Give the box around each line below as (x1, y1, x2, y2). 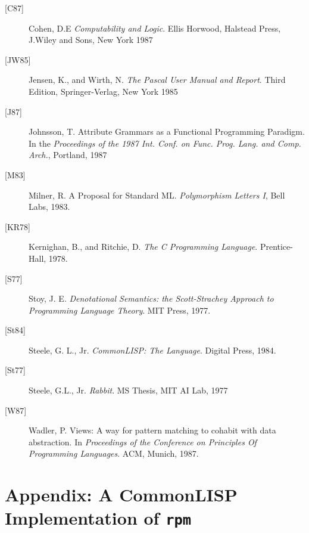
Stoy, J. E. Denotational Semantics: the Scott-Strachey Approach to (29, 292, 274, 305)
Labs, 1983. (29, 200, 70, 213)
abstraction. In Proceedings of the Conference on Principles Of (29, 435, 257, 448)
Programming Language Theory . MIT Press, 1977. (29, 303, 211, 316)
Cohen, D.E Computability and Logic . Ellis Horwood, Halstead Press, (29, 21, 281, 34)
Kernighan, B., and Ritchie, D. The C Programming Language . (29, 240, 258, 253)
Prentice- (260, 240, 293, 253)
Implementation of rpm (5, 506, 192, 530)
